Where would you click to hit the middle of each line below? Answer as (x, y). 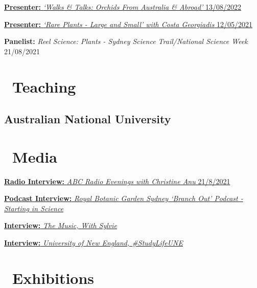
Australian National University (88, 119)
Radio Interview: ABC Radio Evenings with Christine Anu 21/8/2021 (117, 181)
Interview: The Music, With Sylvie (61, 225)
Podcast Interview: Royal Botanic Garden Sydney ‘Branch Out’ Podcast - (124, 198)
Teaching (44, 86)
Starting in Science (34, 208)
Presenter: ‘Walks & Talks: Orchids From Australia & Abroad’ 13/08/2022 (123, 7)
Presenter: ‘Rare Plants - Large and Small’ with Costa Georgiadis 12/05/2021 (128, 24)
